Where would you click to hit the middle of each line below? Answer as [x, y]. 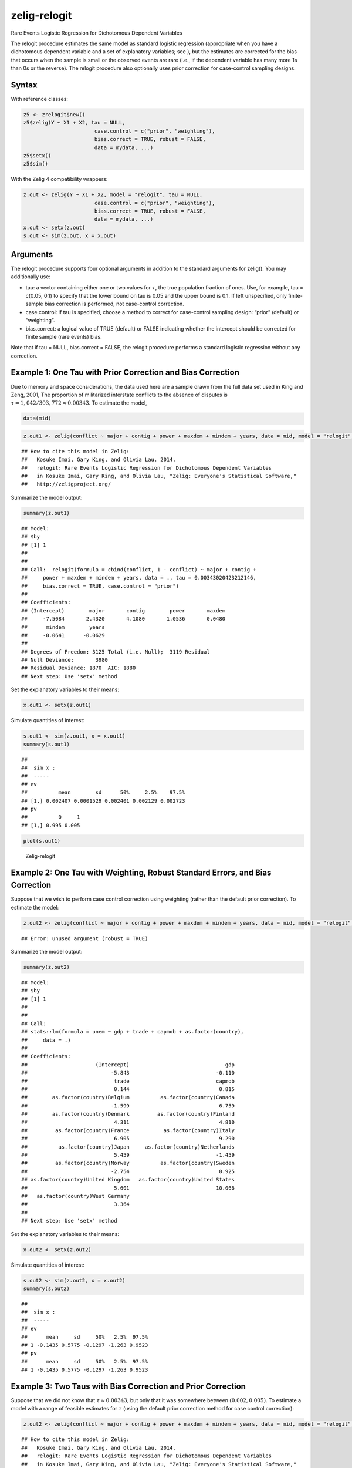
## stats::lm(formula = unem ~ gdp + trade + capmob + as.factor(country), [133, 1032]
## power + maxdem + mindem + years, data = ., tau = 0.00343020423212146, [139, 578]
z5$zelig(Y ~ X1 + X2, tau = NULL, [74, 123]
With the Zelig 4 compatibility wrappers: [59, 179]
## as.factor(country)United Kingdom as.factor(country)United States [128, 1180]
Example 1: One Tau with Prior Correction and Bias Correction [125, 373]
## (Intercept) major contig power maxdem [123, 610]
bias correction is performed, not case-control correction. [114, 304]
